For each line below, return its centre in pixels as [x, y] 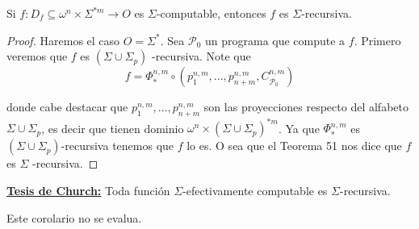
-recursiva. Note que [201, 56]
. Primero [377, 40]
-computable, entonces [211, 13]
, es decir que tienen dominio [113, 128]
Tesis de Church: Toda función [88, 191]
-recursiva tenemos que [117, 146]
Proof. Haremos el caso [63, 40]
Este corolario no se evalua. [74, 217]
